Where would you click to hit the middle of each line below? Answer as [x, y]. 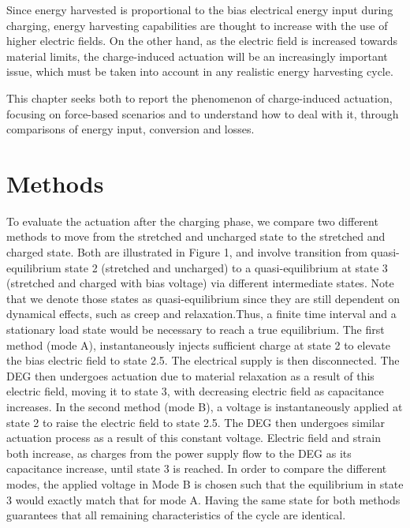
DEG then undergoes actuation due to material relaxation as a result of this [190, 375]
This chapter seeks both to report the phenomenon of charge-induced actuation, [199, 97]
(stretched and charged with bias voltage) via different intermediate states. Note [200, 283]
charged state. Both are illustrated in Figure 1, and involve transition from [187, 252]
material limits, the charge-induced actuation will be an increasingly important [197, 56]
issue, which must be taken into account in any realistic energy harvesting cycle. [200, 71]
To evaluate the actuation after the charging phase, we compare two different [192, 221]
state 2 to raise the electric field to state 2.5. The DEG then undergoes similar [196, 422]
